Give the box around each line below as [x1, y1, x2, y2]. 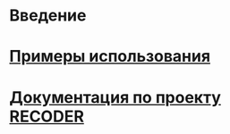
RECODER [9, 106, 85, 126]
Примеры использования [9, 46, 211, 67]
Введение [9, 5, 87, 26]
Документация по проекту [9, 87, 221, 107]
